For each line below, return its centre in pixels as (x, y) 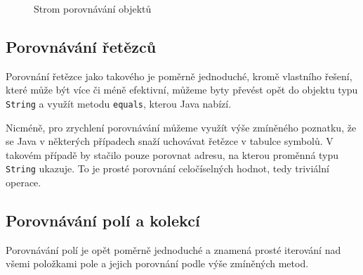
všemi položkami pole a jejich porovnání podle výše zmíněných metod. (157, 263)
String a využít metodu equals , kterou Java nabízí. (119, 103)
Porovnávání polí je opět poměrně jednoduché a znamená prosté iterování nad (173, 249)
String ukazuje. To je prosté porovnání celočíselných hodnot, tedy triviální (167, 168)
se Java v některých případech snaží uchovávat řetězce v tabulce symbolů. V (170, 141)
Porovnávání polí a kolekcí (103, 220)
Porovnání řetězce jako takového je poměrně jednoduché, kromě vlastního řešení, (179, 76)
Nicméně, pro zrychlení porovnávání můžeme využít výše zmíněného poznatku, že (181, 127)
